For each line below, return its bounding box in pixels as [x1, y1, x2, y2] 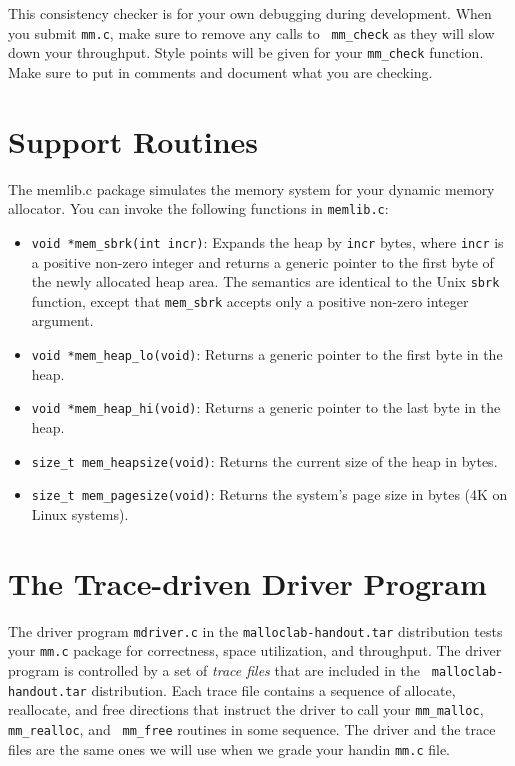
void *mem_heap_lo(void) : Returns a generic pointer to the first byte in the [31, 344, 503, 365]
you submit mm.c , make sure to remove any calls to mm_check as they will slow [8, 22, 495, 43]
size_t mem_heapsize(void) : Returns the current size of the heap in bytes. [31, 450, 498, 471]
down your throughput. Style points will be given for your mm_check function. [8, 42, 484, 63]
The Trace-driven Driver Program [8, 562, 487, 603]
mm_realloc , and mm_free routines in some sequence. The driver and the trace [8, 718, 496, 739]
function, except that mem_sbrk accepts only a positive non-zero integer [31, 290, 469, 311]
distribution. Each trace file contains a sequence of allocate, [91, 679, 456, 700]
